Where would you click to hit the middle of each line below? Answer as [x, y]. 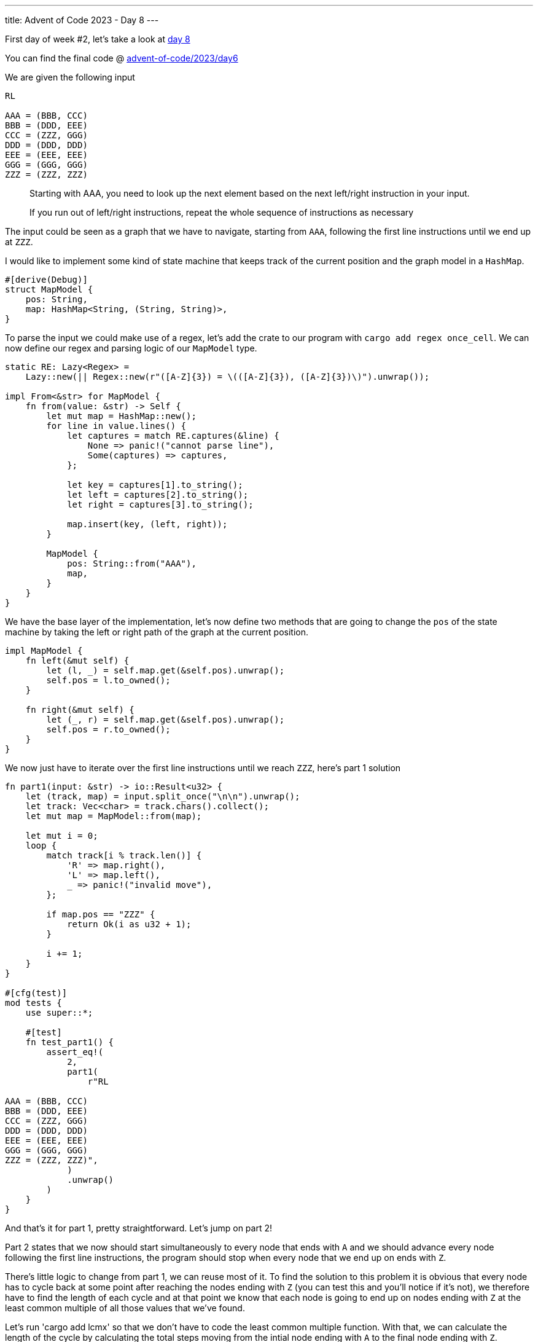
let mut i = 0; [62, 836]
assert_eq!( [75, 1052]
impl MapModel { [44, 651]
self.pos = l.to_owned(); [108, 680]
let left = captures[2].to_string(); [158, 495]
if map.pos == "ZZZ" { [101, 914]
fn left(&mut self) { [77, 661]
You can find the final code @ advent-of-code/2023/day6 [122, 58]
